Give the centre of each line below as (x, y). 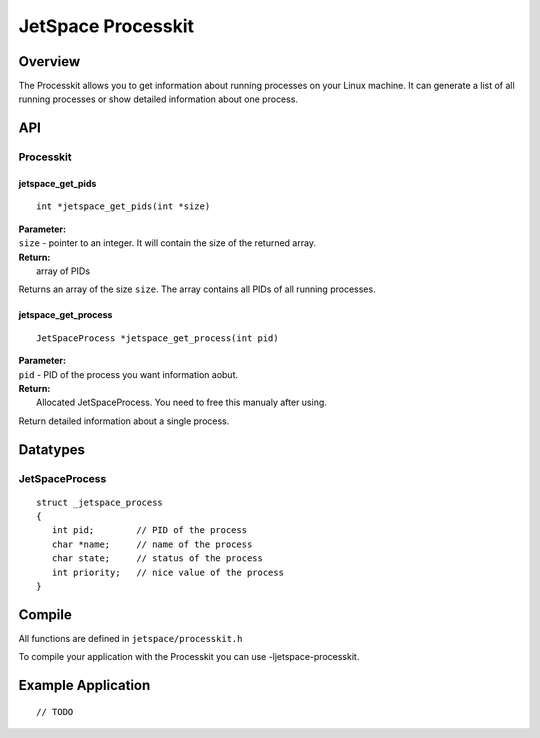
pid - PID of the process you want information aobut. (128, 374)
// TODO (55, 711)
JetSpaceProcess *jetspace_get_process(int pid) (157, 338)
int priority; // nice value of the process (168, 572)
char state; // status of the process (157, 558)
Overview (49, 61)
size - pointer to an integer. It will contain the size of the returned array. (167, 243)
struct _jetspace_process (100, 502)
